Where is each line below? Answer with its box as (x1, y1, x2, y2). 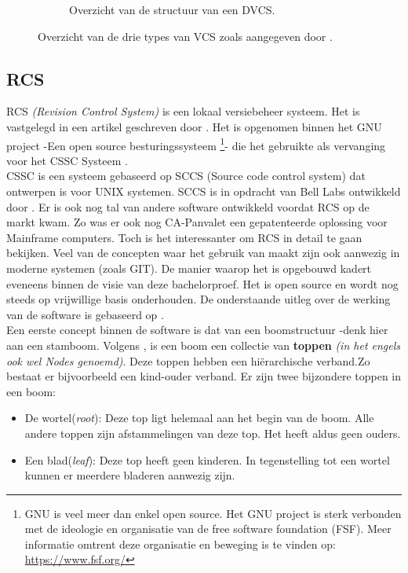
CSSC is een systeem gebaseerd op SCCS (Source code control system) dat (6, 167, 366, 184)
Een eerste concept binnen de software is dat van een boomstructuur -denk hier (6, 321, 388, 338)
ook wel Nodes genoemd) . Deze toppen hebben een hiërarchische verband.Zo (6, 352, 370, 369)
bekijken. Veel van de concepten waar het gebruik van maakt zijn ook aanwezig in (6, 244, 400, 261)
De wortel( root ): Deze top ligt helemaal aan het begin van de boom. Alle (24, 410, 374, 426)
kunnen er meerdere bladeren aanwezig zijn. (24, 467, 235, 483)
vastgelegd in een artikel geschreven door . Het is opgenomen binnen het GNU (6, 118, 382, 134)
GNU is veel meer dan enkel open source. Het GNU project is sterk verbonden (24, 505, 402, 521)
